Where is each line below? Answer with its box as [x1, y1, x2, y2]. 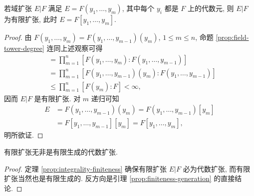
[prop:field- [216, 32, 249, 42]
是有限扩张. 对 [34, 93, 81, 103]
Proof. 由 [4, 32, 32, 42]
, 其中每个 [122, 3, 155, 13]
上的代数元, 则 [188, 3, 234, 13]
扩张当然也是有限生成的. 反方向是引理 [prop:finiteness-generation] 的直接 [4, 173, 235, 184]
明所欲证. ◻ [4, 130, 43, 140]
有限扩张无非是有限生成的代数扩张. [4, 146, 118, 157]
